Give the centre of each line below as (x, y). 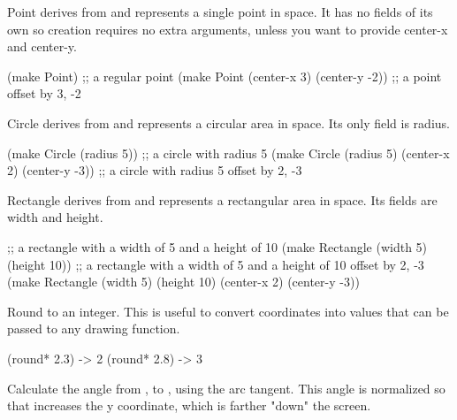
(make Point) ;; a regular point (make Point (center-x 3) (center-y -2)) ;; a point (225, 76)
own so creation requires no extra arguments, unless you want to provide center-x (228, 29)
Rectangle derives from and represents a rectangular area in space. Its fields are (222, 199)
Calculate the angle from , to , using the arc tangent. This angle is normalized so (226, 388)
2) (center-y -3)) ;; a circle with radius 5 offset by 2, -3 (155, 170)
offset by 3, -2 (44, 93)
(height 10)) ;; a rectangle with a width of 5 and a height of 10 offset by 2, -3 (216, 264)
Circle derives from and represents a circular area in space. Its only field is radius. (228, 122)
